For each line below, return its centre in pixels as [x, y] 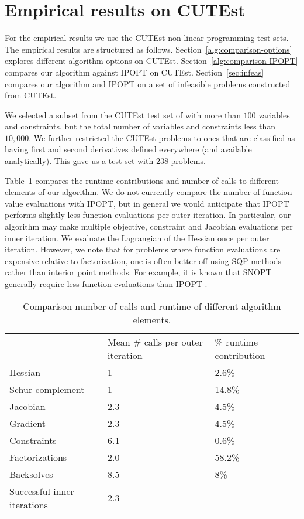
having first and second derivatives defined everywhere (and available [128, 149]
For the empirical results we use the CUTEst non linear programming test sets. [147, 38]
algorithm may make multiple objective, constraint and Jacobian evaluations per [149, 226]
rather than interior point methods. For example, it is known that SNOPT [138, 272]
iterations [29, 504]
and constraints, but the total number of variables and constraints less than [140, 126]
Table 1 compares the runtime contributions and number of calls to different [142, 180]
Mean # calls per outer [155, 342]
